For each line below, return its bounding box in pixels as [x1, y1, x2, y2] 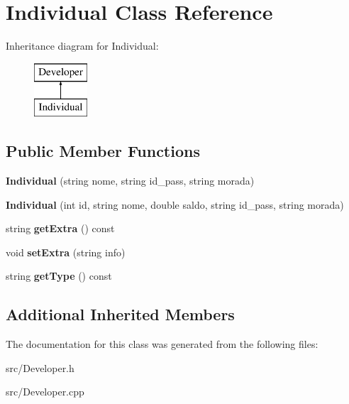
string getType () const [6, 268, 112, 283]
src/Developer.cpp [6, 384, 84, 399]
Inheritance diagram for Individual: [6, 38, 159, 53]
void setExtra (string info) [6, 244, 126, 259]
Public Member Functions [6, 140, 200, 162]
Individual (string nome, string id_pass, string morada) [6, 173, 255, 188]
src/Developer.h [6, 360, 74, 375]
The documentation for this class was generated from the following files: [6, 337, 318, 351]
